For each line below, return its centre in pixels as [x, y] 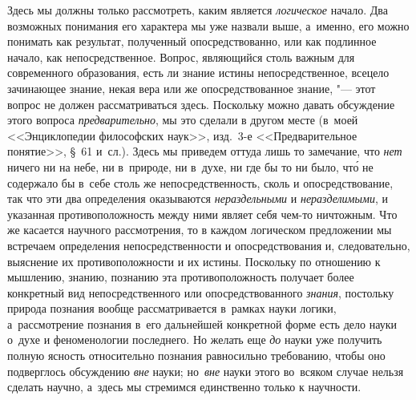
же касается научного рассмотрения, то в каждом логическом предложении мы [200, 230]
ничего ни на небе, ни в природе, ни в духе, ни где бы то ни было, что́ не [190, 166]
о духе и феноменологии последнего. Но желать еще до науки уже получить [195, 339]
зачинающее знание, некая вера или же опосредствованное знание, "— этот [192, 88]
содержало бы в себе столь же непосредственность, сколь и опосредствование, [200, 182]
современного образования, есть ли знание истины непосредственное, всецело [198, 73]
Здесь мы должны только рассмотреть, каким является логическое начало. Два [198, 10]
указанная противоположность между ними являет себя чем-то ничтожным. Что [202, 214]
